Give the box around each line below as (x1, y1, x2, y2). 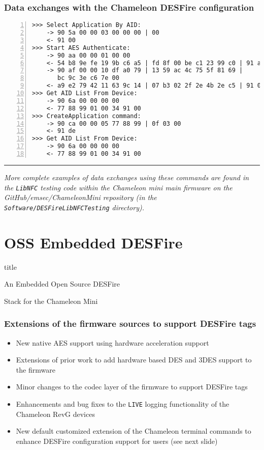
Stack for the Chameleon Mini (4, 295, 98, 306)
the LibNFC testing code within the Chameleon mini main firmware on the (4, 182, 233, 192)
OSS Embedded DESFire (4, 232, 183, 252)
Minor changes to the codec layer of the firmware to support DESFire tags (16, 381, 248, 392)
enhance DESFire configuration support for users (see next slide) (16, 435, 218, 446)
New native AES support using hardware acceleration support (16, 337, 209, 348)
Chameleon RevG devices (16, 408, 95, 419)
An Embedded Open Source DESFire (4, 278, 120, 289)
